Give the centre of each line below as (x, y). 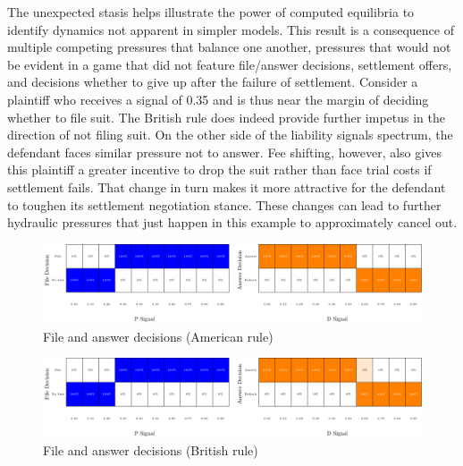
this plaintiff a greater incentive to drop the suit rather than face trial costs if (219, 169)
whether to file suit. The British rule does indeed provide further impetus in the (226, 117)
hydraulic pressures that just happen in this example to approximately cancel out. (232, 222)
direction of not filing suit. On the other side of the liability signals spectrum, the (230, 135)
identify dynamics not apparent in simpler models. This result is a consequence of (231, 29)
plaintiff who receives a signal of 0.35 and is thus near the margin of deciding (218, 99)
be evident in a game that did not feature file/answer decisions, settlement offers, (230, 64)
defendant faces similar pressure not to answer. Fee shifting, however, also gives (224, 152)
